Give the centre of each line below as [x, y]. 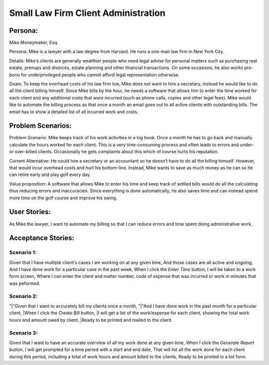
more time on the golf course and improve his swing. [63, 198]
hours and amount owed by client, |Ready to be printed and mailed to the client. [91, 320]
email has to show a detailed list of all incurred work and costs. [74, 111]
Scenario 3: [23, 333]
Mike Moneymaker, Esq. [34, 43]
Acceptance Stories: [42, 238]
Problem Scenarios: [40, 126]
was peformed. [25, 283]
